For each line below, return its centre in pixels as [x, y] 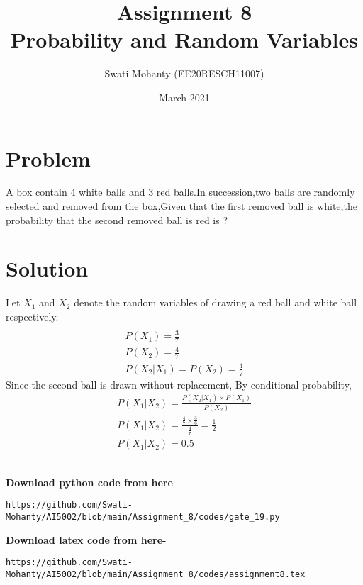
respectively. [32, 316]
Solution [47, 268]
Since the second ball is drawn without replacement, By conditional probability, [179, 384]
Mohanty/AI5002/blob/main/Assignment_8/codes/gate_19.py [143, 517]
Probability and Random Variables [184, 39]
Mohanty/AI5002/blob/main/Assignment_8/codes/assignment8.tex [156, 574]
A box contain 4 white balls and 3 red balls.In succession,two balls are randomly [180, 192]
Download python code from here [89, 482]
